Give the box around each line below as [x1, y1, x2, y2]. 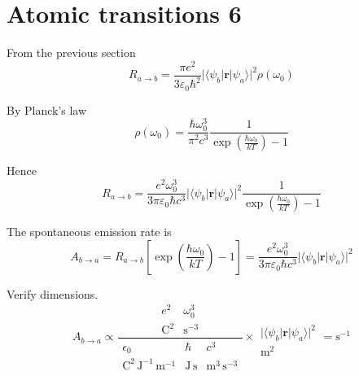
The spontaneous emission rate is [7, 223, 172, 240]
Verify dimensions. [7, 285, 99, 302]
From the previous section [7, 44, 136, 61]
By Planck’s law [7, 101, 87, 118]
